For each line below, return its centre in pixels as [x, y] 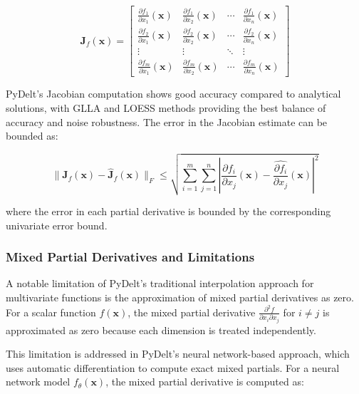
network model [38, 382]
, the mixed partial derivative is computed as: [205, 382]
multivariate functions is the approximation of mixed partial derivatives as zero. [180, 297]
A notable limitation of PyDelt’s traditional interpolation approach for [160, 283]
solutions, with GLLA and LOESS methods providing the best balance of [166, 108]
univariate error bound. [57, 225]
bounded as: [32, 136]
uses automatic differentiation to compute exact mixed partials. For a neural [173, 367]
